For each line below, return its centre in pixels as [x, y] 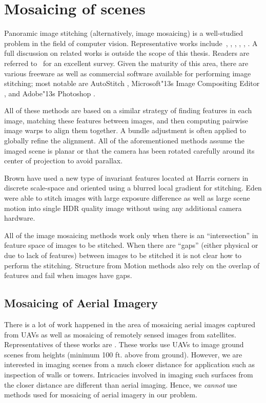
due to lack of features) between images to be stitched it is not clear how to [123, 255]
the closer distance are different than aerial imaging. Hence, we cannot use [121, 384]
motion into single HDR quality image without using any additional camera [123, 208]
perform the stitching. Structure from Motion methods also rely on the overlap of [132, 265]
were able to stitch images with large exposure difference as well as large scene [127, 198]
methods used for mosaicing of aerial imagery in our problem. [101, 395]
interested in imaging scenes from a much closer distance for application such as [130, 364]
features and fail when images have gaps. [68, 275]
